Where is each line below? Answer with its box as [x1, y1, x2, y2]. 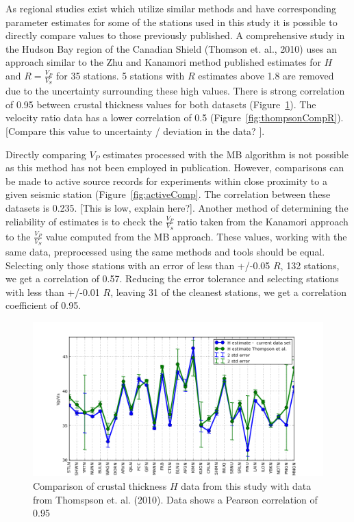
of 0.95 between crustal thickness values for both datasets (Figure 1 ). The [5, 97, 316, 111]
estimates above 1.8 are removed [198, 68, 334, 82]
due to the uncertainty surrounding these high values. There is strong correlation [5, 84, 345, 98]
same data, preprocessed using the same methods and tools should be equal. [5, 245, 325, 259]
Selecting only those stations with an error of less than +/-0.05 [5, 258, 270, 272]
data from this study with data [181, 478, 312, 493]
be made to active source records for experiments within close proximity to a [5, 173, 327, 188]
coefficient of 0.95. [5, 298, 81, 312]
